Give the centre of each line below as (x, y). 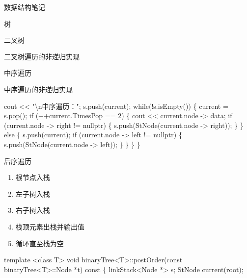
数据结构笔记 (25, 7)
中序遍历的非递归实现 (38, 89)
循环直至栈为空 (40, 243)
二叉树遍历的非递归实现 (42, 56)
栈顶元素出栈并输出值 (50, 226)
